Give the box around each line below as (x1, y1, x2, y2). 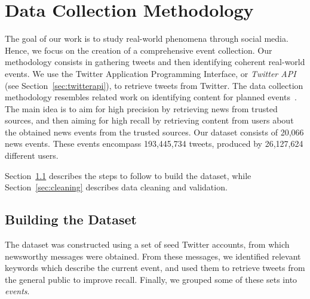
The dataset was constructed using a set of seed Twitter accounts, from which (5, 238, 290, 251)
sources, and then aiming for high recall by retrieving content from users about (5, 114, 294, 127)
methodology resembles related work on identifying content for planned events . (5, 91, 297, 103)
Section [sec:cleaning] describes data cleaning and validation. (5, 181, 228, 193)
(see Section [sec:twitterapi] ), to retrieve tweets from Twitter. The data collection (5, 79, 303, 91)
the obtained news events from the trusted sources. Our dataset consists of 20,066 (5, 125, 304, 138)
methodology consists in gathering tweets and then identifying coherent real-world (5, 56, 305, 68)
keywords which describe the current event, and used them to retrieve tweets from (5, 261, 305, 274)
